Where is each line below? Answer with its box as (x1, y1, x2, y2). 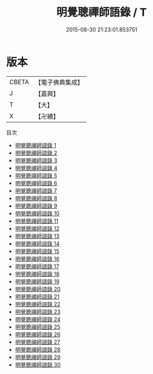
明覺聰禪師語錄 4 (15, 164, 57, 171)
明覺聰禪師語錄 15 (15, 248, 59, 255)
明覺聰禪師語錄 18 (15, 270, 60, 277)
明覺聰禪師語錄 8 (15, 194, 57, 202)
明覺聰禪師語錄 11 (15, 217, 59, 225)
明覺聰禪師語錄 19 (15, 278, 60, 285)
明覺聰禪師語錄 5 (15, 172, 57, 179)
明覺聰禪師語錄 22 (15, 300, 60, 307)
